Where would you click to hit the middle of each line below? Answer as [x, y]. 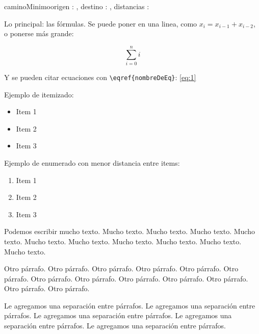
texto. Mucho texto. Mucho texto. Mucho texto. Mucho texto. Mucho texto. [123, 241]
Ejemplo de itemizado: [39, 94]
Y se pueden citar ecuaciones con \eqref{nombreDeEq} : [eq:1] [100, 77]
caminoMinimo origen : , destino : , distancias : [77, 6]
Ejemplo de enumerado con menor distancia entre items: [92, 162]
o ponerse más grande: [39, 33]
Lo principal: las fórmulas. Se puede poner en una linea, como [101, 23]
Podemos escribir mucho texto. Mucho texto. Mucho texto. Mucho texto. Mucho [129, 231]
